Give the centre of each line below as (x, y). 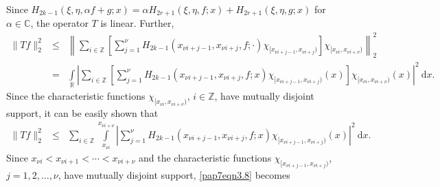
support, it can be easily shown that (82, 112)
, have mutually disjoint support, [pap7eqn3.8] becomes (174, 175)
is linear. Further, (137, 23)
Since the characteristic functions (76, 96)
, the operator (59, 23)
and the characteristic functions (205, 157)
